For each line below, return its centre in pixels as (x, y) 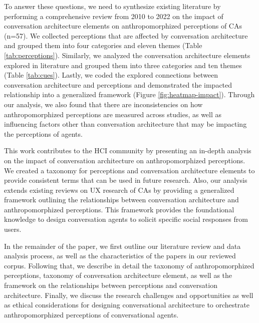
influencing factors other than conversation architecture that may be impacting (125, 124)
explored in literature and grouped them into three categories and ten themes (123, 65)
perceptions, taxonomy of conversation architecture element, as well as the (118, 275)
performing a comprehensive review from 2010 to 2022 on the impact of (114, 16)
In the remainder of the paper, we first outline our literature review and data (122, 246)
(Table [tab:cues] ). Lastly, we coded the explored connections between (111, 75)
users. (13, 229)
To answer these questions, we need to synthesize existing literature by (112, 6)
